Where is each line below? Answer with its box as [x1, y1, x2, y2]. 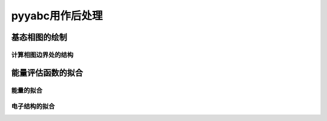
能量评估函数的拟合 [11, 67, 83, 78]
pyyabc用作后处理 [11, 9, 103, 22]
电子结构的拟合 [11, 102, 55, 111]
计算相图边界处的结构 [11, 50, 74, 59]
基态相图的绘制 [11, 32, 67, 42]
